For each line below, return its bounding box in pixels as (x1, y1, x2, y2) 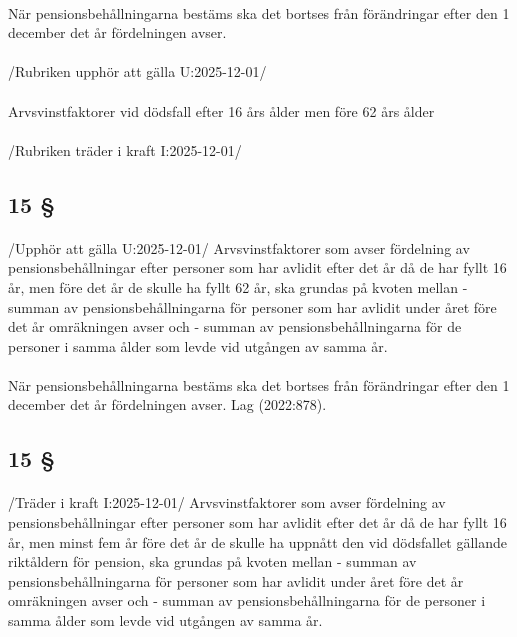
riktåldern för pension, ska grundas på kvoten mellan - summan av (8, 551, 417, 572)
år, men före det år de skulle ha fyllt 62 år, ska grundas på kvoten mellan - (8, 276, 468, 297)
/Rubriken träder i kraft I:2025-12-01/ (8, 139, 242, 160)
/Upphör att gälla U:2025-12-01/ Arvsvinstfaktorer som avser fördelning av (8, 237, 470, 258)
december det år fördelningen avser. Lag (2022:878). (8, 394, 327, 415)
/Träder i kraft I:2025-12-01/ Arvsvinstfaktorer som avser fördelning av (8, 492, 446, 513)
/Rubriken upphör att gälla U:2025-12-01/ (8, 61, 267, 82)
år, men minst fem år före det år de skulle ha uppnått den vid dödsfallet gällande (8, 531, 507, 552)
